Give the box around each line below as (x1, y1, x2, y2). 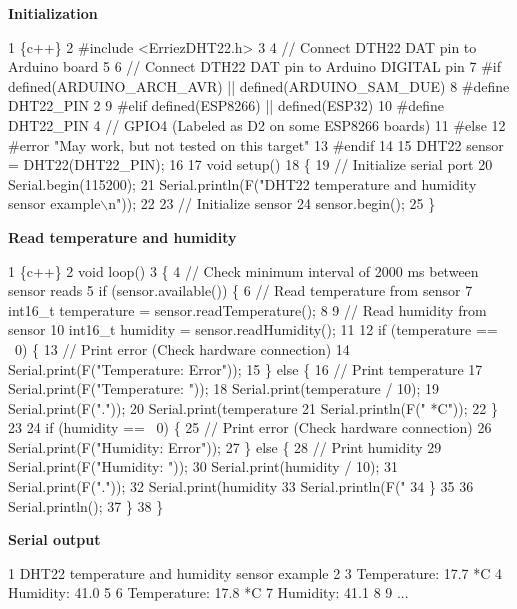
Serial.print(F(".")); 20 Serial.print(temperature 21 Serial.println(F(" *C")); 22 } (8, 397, 498, 418)
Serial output (8, 529, 101, 550)
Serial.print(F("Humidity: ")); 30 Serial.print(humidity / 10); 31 (8, 456, 399, 477)
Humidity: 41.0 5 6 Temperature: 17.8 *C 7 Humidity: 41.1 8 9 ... (8, 582, 409, 603)
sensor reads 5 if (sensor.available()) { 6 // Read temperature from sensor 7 (8, 280, 473, 301)
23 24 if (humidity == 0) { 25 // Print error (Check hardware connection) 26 (8, 417, 492, 438)
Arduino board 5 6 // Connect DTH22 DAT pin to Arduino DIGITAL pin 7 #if (8, 56, 501, 77)
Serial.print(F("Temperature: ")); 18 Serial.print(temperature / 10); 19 (8, 378, 440, 399)
